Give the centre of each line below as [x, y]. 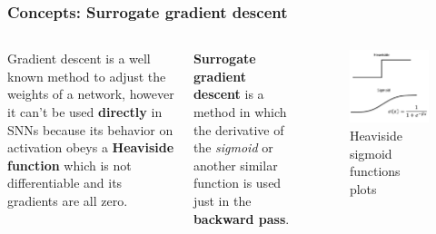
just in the [222, 200]
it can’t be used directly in [85, 112]
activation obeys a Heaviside [91, 147]
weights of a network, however [91, 94]
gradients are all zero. [68, 200]
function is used [237, 183]
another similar [235, 165]
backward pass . [241, 218]
